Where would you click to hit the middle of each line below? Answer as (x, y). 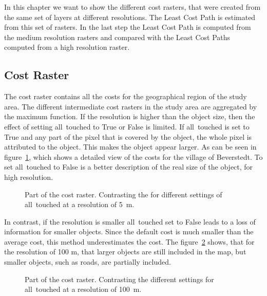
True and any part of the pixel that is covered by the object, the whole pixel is (128, 136)
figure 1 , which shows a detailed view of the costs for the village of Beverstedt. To (133, 156)
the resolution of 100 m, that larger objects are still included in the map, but (125, 252)
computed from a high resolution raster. (67, 47)
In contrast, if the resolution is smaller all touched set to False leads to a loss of (130, 221)
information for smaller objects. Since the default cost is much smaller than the (129, 232)
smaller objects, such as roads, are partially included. (88, 262)
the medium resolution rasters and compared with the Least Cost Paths (117, 37)
